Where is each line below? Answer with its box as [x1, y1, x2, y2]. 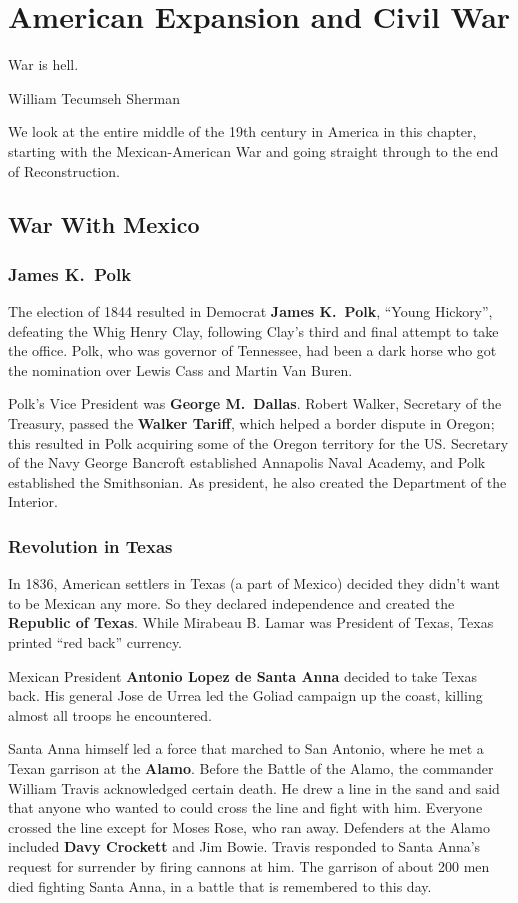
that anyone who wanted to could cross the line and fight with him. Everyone [8, 797, 483, 818]
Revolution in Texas [8, 533, 173, 558]
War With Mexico [8, 209, 200, 240]
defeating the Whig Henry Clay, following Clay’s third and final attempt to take [8, 320, 499, 341]
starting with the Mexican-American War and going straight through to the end [8, 140, 499, 161]
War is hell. [8, 54, 79, 75]
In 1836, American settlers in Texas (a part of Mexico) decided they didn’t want [8, 573, 500, 594]
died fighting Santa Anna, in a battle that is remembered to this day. [8, 875, 432, 896]
